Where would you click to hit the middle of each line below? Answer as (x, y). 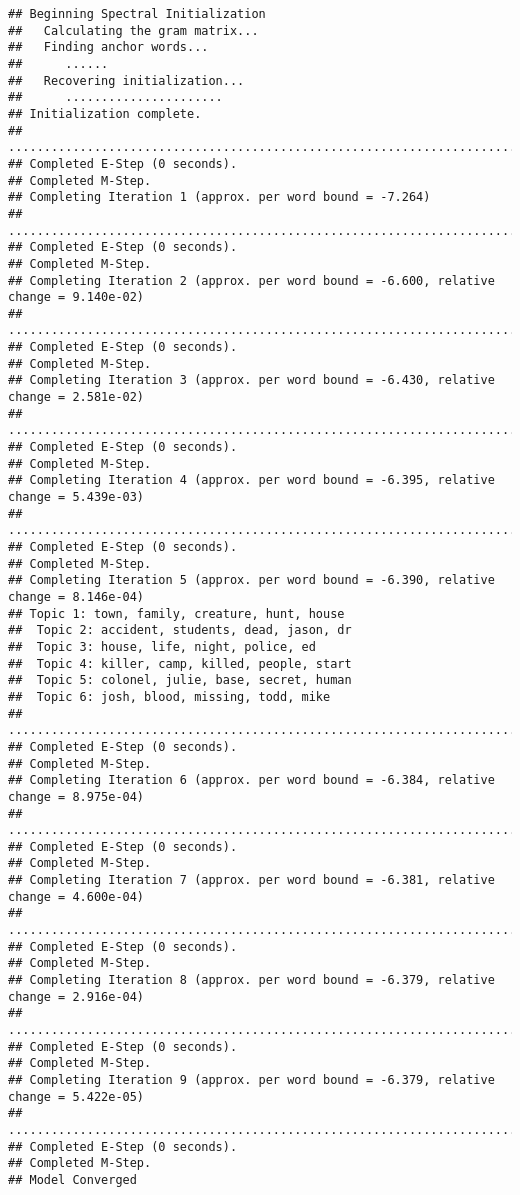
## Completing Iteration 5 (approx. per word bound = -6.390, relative (251, 580)
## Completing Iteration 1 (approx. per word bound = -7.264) (219, 197)
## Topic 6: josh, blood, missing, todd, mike (169, 696)
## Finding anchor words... (108, 47)
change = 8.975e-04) (76, 796)
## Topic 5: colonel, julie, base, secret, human (180, 680)
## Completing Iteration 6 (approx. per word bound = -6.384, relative (251, 780)
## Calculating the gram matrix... (133, 30)
